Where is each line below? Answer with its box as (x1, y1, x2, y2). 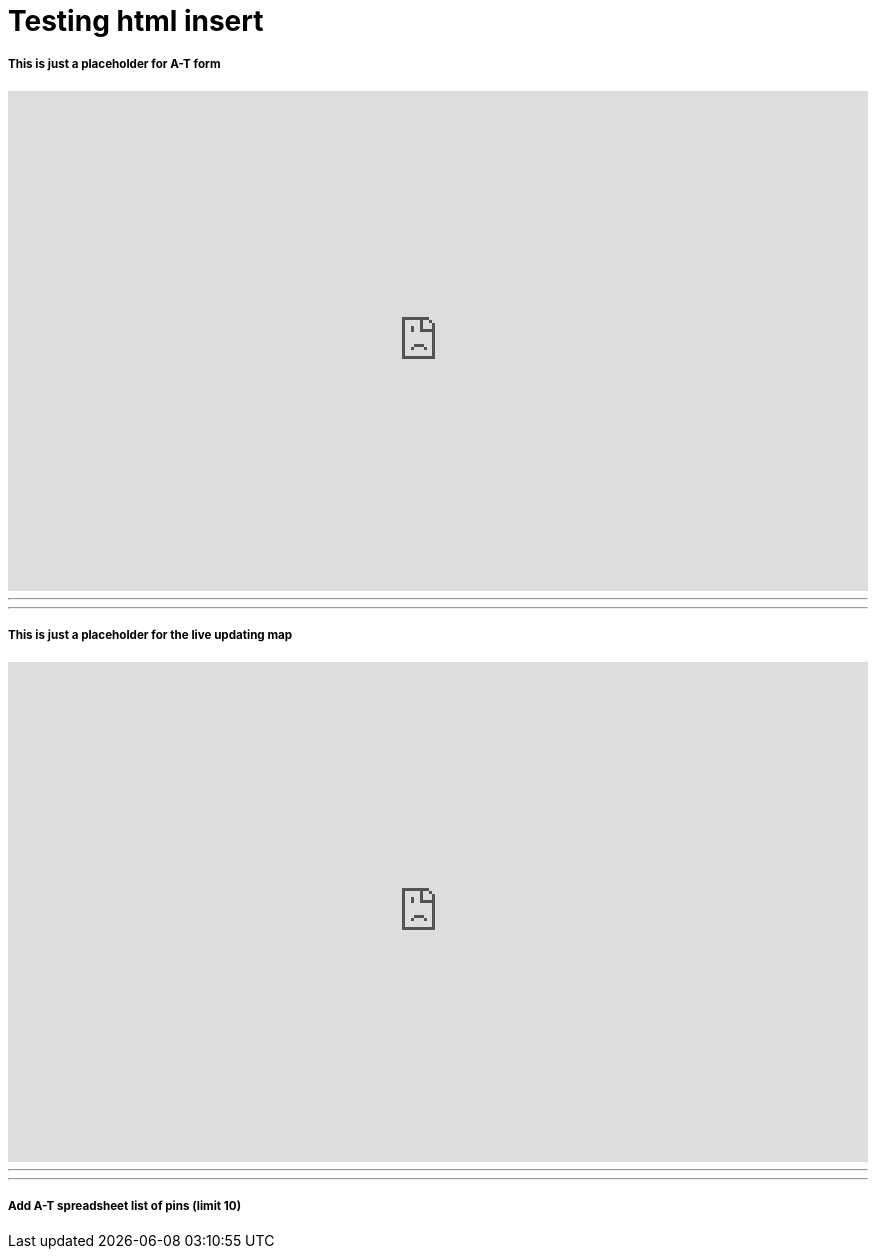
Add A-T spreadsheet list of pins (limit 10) (8, 1198, 242, 1213)
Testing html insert (8, 4, 264, 38)
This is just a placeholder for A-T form (8, 57, 221, 72)
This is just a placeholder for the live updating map (8, 628, 293, 643)
